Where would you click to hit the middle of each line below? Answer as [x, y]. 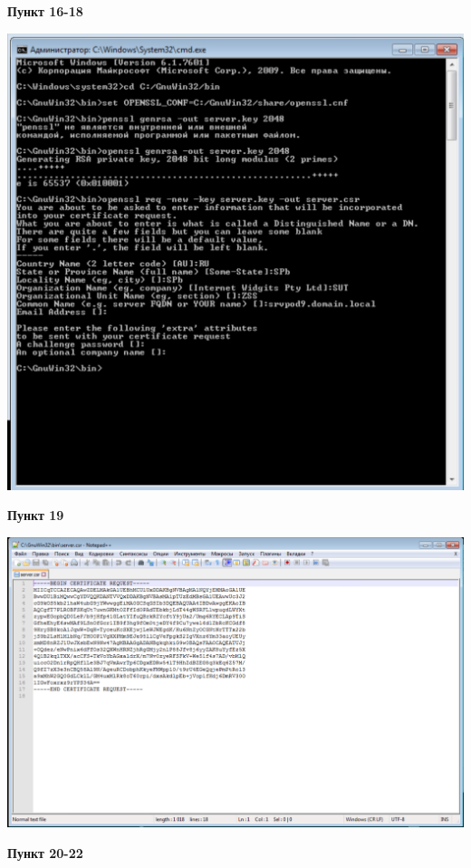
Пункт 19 [36, 515]
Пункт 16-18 [45, 11]
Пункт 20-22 [45, 852]
